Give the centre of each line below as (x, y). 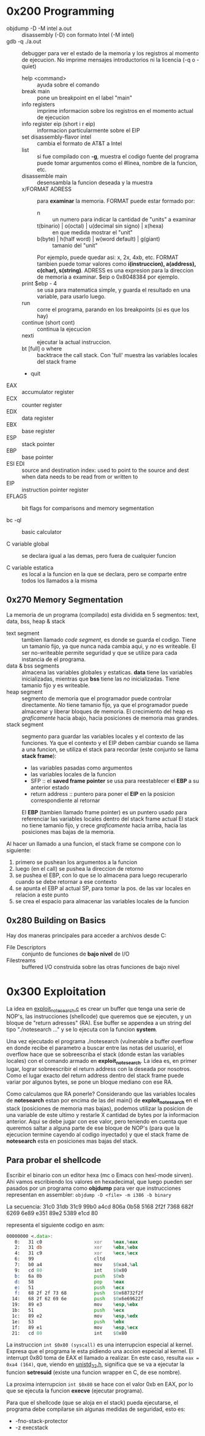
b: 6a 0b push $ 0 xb (69, 1276)
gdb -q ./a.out (24, 41)
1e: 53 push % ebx (68, 1322)
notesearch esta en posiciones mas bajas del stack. (72, 1141)
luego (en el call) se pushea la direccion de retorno (79, 868)
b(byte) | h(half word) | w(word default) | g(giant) (99, 239)
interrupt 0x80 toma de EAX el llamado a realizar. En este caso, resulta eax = (103, 1358)
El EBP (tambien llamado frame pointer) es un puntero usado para (104, 812)
